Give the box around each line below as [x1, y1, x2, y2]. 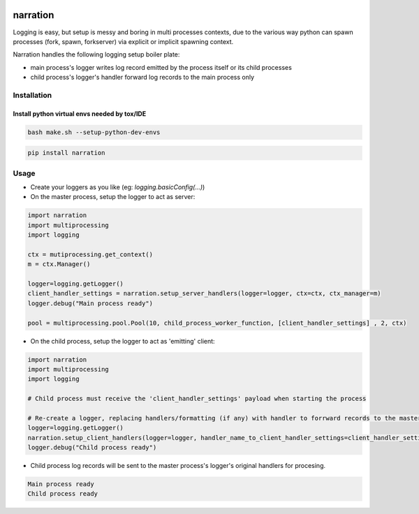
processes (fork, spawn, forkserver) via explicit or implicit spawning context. [13, 37, 234, 45]
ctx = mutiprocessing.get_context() [27, 250, 154, 258]
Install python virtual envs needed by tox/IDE [13, 109, 147, 118]
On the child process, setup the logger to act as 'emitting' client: [30, 337, 216, 345]
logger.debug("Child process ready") [27, 443, 157, 452]
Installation [13, 90, 52, 100]
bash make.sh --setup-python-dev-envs [27, 128, 161, 136]
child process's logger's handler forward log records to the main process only [30, 73, 255, 82]
